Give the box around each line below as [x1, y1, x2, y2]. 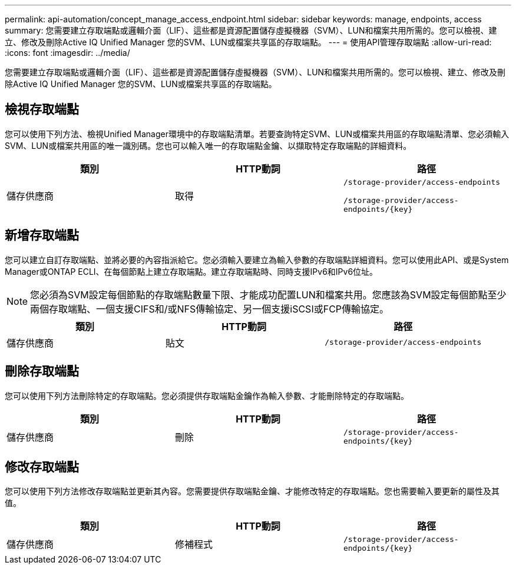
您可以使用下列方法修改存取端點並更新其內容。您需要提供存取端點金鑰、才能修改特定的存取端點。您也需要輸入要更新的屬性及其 [5, 486, 500, 497]
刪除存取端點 [5, 364, 79, 379]
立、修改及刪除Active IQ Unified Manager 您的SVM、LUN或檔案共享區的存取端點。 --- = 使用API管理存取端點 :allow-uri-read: [5, 37, 492, 47]
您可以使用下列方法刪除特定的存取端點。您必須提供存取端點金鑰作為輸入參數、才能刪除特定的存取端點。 [5, 390, 409, 401]
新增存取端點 [5, 228, 79, 243]
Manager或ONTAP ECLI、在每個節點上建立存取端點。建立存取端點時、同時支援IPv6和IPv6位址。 [5, 266, 378, 277]
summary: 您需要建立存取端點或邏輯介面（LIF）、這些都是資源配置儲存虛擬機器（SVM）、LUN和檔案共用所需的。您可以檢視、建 [5, 25, 497, 35]
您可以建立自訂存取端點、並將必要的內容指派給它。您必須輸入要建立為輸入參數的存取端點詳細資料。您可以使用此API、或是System [5, 254, 509, 265]
